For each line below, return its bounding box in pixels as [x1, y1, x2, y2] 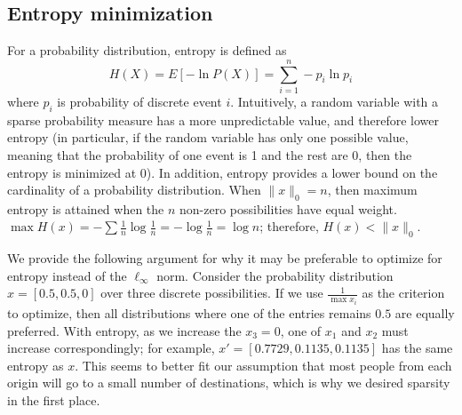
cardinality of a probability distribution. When [7, 180, 261, 199]
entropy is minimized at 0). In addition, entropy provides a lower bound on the [7, 163, 438, 181]
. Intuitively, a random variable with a [230, 92, 439, 110]
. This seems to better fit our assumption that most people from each [75, 355, 452, 374]
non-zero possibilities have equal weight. [179, 199, 397, 218]
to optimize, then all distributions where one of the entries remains [7, 303, 371, 322]
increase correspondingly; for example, [7, 339, 215, 357]
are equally [394, 303, 455, 322]
